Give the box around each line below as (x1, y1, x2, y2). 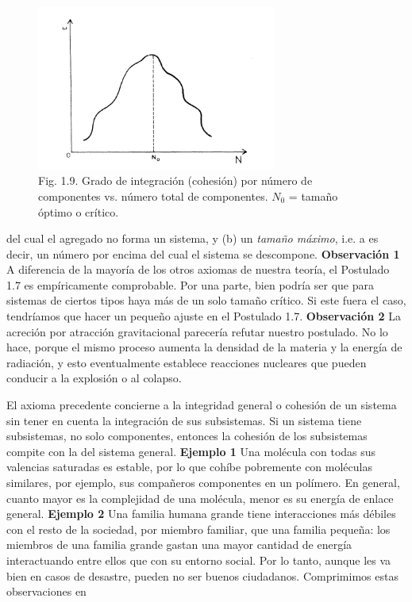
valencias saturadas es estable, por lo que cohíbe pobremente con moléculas (6, 458, 372, 475)
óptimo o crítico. (38, 203, 119, 220)
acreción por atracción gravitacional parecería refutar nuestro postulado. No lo (6, 323, 388, 339)
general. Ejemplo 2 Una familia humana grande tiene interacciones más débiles (6, 505, 396, 522)
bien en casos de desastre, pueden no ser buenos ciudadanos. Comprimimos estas (6, 567, 399, 584)
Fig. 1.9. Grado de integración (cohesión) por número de (38, 172, 313, 189)
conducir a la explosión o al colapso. (6, 370, 182, 386)
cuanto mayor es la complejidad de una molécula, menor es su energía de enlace (6, 489, 394, 506)
